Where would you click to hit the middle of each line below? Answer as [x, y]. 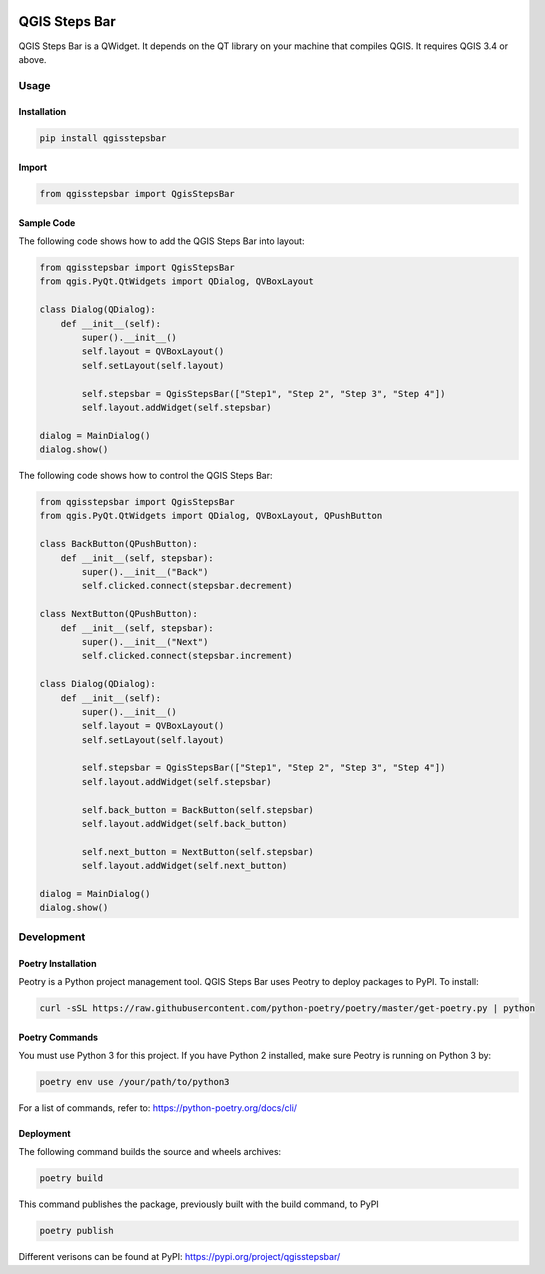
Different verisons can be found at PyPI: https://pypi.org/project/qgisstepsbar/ [179, 1257]
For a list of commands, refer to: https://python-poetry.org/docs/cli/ [158, 1107]
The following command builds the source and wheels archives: [150, 1152]
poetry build [71, 1178]
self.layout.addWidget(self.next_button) [184, 866]
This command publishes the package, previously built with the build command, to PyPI [198, 1204]
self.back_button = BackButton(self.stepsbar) [197, 809]
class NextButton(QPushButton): [119, 614]
